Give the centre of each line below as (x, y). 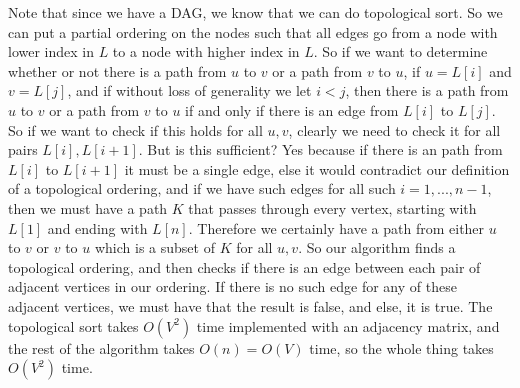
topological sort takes (73, 325)
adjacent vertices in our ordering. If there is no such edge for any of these (232, 286)
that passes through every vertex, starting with (332, 207)
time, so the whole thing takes (401, 347)
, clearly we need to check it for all (394, 129)
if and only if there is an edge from (292, 109)
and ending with (97, 227)
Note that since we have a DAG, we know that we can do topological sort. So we (255, 12)
